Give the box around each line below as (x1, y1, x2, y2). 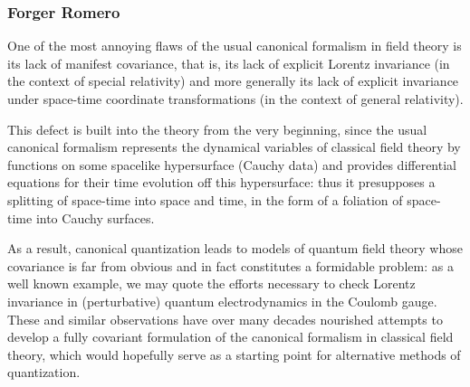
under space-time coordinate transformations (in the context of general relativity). (7, 90, 464, 108)
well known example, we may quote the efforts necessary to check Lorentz (7, 274, 416, 293)
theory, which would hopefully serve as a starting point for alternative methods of (7, 345, 461, 363)
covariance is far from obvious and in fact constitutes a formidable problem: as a (7, 256, 454, 275)
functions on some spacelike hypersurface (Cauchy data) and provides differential (7, 155, 456, 174)
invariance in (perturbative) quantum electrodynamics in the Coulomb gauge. (7, 291, 437, 310)
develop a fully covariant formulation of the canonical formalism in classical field (7, 327, 454, 346)
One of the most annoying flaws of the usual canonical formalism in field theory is (7, 36, 462, 55)
